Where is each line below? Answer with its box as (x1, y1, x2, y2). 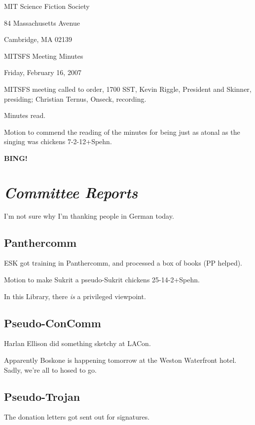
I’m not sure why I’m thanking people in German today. (4, 210, 174, 221)
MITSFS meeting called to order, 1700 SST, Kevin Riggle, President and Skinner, (4, 83, 252, 94)
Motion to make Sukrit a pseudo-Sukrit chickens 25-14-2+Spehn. (4, 274, 200, 285)
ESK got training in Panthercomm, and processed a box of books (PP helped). (4, 258, 243, 268)
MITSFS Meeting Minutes (4, 50, 83, 61)
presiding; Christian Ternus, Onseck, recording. (4, 93, 146, 104)
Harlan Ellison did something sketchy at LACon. (4, 338, 151, 348)
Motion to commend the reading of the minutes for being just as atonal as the (4, 126, 240, 137)
